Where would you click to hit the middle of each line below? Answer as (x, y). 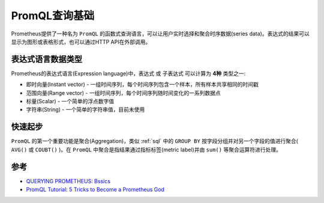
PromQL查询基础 (53, 16)
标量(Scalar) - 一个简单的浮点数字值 (70, 101)
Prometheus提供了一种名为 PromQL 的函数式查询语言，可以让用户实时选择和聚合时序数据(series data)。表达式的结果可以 (160, 34)
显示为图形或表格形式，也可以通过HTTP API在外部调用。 (81, 41)
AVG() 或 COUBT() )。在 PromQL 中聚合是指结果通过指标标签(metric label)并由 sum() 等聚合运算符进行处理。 (146, 150)
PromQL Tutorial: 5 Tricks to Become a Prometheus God (95, 189)
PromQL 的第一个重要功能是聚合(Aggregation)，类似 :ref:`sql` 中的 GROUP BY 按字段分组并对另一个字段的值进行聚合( (154, 141)
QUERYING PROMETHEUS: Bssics (68, 181)
